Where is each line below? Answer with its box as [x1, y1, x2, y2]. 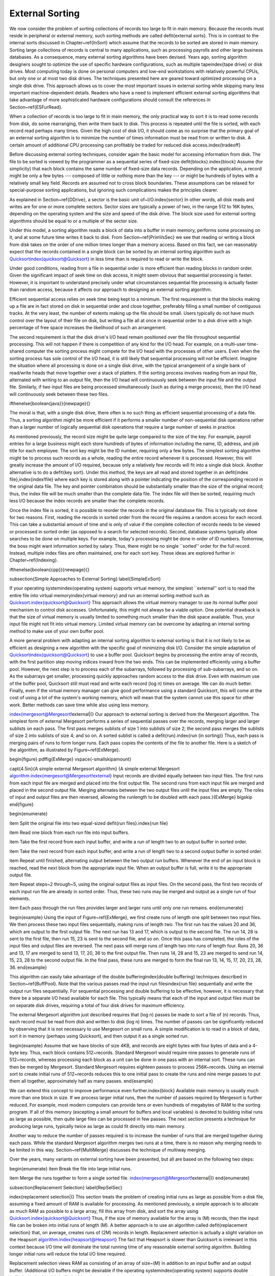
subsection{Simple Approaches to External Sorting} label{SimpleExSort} [9, 576, 161, 582]
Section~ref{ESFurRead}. [9, 104, 63, 110]
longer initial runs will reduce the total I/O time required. [9, 1251, 126, 1257]
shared [9, 348, 24, 354]
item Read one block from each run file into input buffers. [9, 829, 130, 836]
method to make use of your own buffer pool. [9, 628, 104, 634]
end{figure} [9, 801, 34, 807]
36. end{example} [9, 964, 47, 970]
